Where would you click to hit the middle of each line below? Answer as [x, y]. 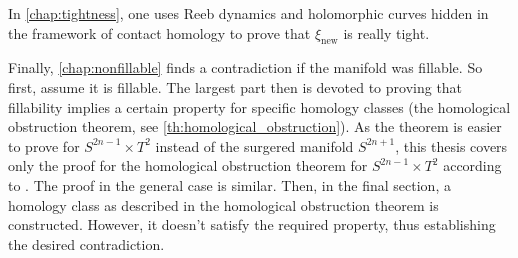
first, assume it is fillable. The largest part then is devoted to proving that [235, 86]
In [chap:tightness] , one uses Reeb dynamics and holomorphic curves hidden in [248, 13]
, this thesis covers [451, 145]
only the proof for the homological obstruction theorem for [188, 165]
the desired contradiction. [86, 243]
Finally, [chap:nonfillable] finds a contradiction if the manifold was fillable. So [245, 67]
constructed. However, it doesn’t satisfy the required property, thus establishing [252, 224]
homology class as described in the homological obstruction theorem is [223, 204]
